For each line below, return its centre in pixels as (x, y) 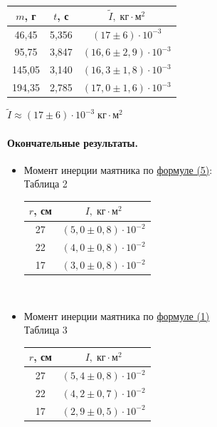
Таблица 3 (46, 330)
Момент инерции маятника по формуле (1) (117, 315)
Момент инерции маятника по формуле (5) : (118, 169)
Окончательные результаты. (73, 142)
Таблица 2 (46, 184)
